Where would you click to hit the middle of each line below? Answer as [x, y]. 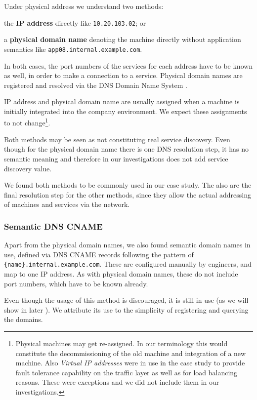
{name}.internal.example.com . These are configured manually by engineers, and [128, 264]
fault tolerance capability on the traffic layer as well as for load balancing [127, 372]
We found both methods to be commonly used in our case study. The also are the [128, 185]
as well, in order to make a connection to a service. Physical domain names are [123, 75]
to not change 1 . [27, 122]
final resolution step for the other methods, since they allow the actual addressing [128, 194]
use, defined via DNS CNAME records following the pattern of [99, 254]
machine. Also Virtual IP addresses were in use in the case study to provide [130, 363]
